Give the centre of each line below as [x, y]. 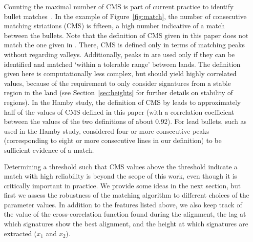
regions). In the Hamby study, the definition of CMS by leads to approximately [122, 102]
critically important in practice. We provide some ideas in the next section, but [122, 185]
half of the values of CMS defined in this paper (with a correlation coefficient [119, 111]
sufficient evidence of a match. [49, 150]
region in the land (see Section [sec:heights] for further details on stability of [118, 92]
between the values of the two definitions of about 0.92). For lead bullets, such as [125, 121]
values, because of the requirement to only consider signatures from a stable [117, 83]
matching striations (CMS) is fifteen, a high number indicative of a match [115, 26]
